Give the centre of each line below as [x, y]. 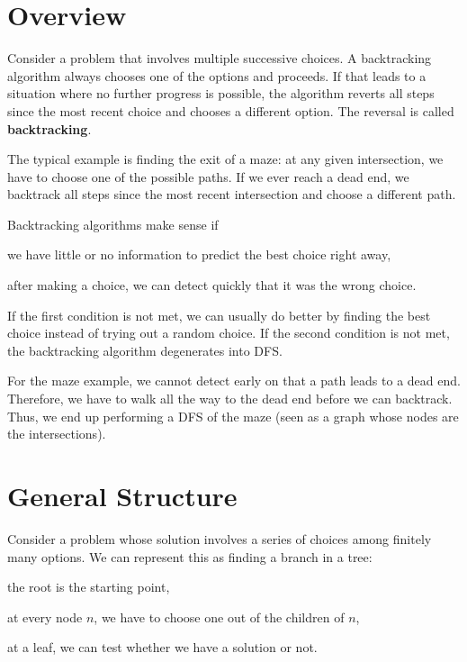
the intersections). [57, 434]
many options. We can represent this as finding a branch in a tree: [190, 556]
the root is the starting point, [89, 587]
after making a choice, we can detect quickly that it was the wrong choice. [212, 285]
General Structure [122, 495]
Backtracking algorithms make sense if [113, 224]
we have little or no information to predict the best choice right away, [199, 254]
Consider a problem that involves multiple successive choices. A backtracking [220, 58]
